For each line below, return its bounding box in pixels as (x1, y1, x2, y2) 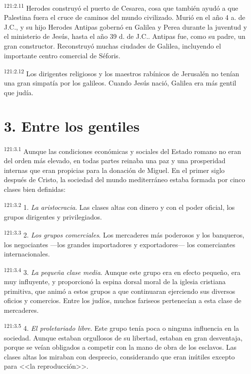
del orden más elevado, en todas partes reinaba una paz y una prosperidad (4, 155, 226, 166)
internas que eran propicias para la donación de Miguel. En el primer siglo (4, 165, 225, 175)
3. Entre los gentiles (4, 116, 140, 136)
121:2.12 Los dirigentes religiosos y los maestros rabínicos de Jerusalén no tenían (4, 67, 239, 78)
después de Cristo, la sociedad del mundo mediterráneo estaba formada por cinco (4, 174, 245, 185)
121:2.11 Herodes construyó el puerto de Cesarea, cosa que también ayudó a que (4, 1, 238, 13)
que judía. (4, 87, 33, 98)
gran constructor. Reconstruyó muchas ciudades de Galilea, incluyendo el (4, 41, 221, 51)
